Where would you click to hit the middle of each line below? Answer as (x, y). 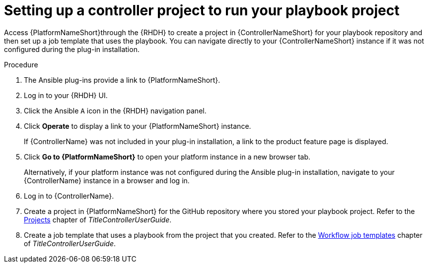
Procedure (21, 64)
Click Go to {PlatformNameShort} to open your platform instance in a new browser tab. (167, 157)
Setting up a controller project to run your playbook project (202, 10)
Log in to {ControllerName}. (69, 196)
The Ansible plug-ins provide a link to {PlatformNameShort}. (122, 80)
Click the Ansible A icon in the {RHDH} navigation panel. (115, 110)
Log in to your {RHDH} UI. (66, 95)
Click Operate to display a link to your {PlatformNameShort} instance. (138, 126)
